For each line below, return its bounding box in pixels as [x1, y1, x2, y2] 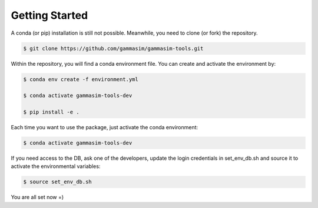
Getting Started [11, 9, 88, 22]
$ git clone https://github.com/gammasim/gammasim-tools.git [23, 45, 204, 52]
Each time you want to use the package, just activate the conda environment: [11, 124, 198, 131]
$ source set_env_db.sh [23, 179, 92, 185]
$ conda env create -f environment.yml [23, 76, 138, 82]
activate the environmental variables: [11, 163, 101, 170]
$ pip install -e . [23, 109, 79, 116]
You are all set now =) [11, 194, 64, 201]
